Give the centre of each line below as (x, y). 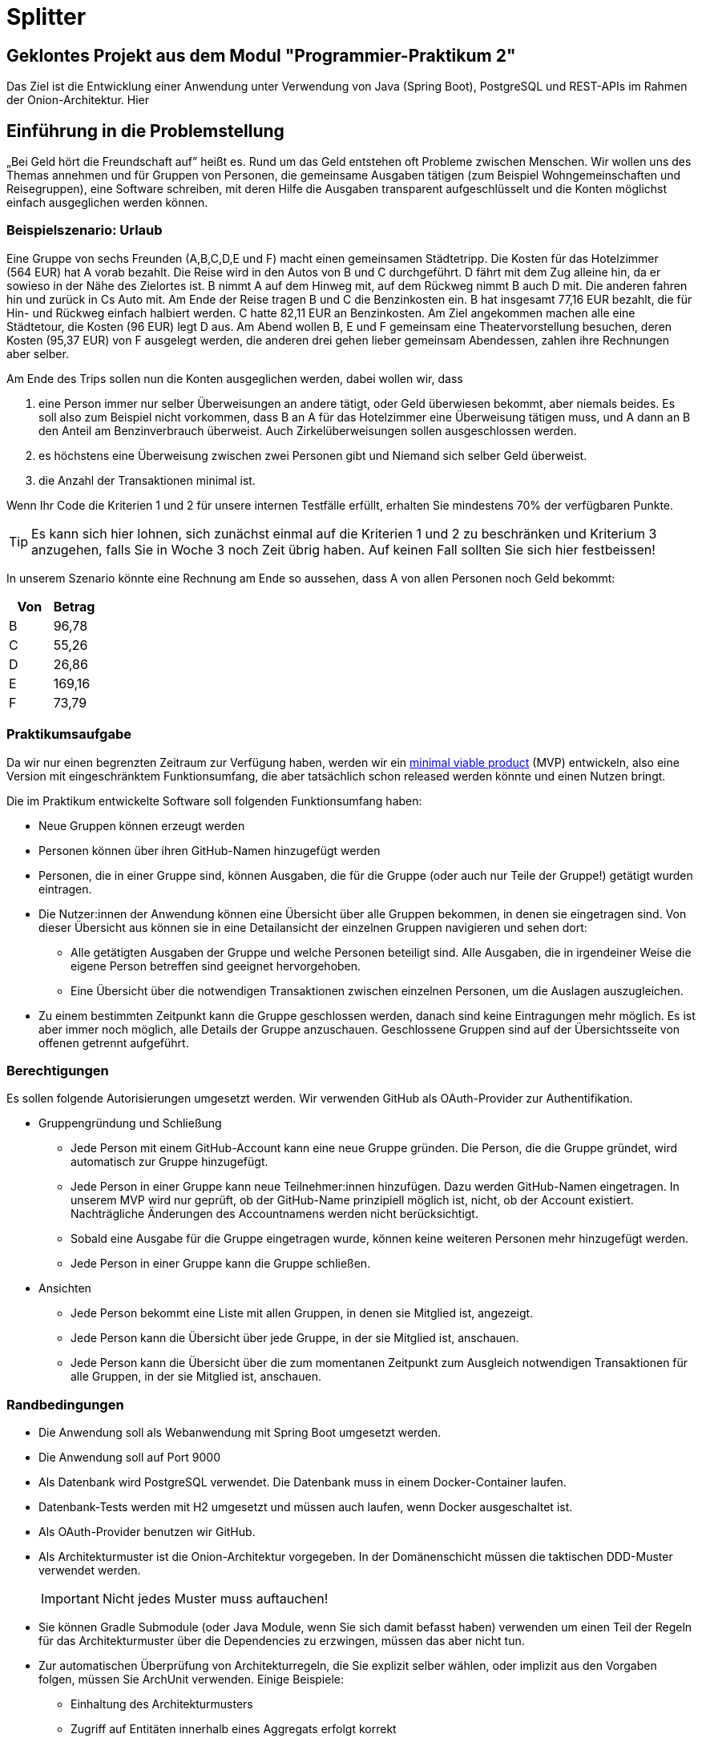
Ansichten (65, 1288)
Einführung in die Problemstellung (145, 131)
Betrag (74, 606)
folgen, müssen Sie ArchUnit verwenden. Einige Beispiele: (192, 1679)
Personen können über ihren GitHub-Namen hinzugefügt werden (210, 850)
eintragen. (65, 889)
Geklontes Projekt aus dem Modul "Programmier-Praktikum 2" (261, 55)
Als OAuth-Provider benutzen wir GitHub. (147, 1532)
